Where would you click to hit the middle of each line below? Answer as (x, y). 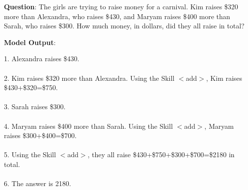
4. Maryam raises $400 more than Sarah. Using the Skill (88, 126)
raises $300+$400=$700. (40, 135)
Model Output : (30, 42)
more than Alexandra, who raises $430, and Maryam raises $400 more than (117, 16)
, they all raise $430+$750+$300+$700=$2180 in (161, 154)
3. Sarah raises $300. (35, 107)
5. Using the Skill (30, 154)
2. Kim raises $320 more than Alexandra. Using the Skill (89, 78)
